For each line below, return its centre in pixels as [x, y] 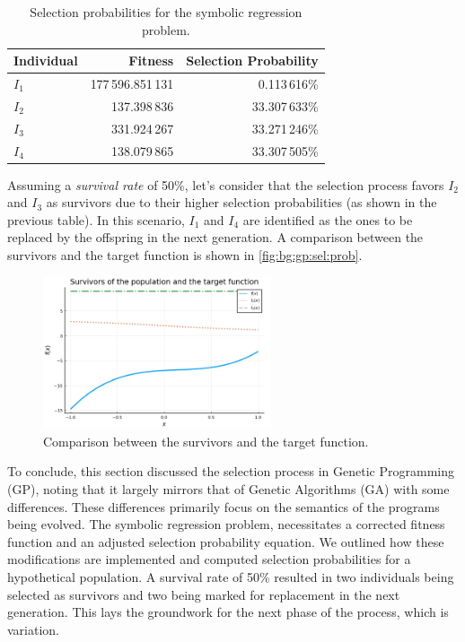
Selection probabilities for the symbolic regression [166, 12]
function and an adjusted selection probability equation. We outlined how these [226, 541]
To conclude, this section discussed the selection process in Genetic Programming [231, 471]
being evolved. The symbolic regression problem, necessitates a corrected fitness [226, 524]
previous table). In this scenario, [96, 219]
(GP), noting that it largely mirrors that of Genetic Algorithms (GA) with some [228, 489]
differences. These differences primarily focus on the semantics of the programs [224, 506]
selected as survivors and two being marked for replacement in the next [204, 594]
